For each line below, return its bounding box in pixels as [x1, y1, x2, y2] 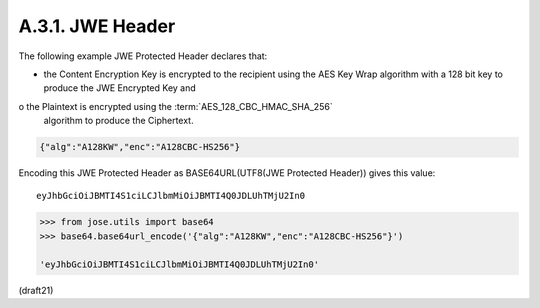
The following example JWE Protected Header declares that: [18, 50, 268, 62]
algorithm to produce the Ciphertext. [43, 115, 194, 127]
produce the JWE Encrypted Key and [43, 82, 197, 94]
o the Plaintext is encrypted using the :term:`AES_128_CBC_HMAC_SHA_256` [18, 100, 334, 112]
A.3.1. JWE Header [18, 15, 176, 37]
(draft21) [18, 284, 54, 296]
